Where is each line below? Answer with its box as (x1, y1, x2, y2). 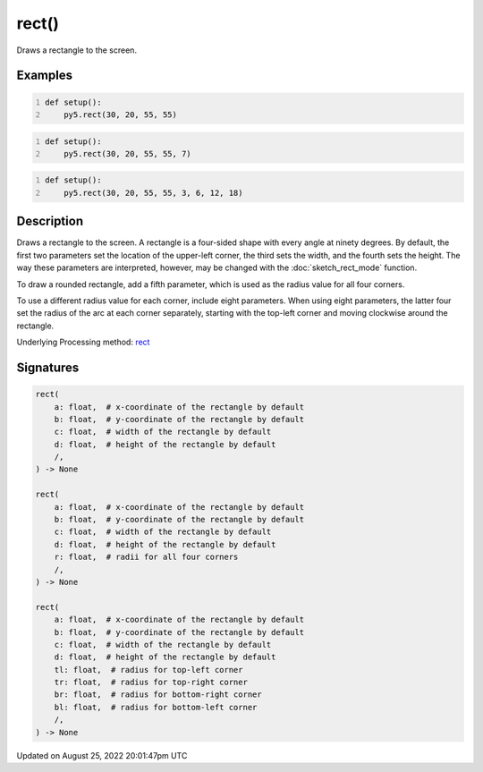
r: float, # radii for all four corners (54, 552, 239, 563)
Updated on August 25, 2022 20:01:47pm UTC (16, 750, 188, 760)
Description (16, 214, 84, 229)
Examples (16, 68, 73, 83)
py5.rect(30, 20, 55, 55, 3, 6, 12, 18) (64, 188, 243, 198)
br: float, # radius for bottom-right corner (54, 690, 263, 700)
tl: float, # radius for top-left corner (54, 665, 243, 674)
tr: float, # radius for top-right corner (54, 677, 248, 688)
